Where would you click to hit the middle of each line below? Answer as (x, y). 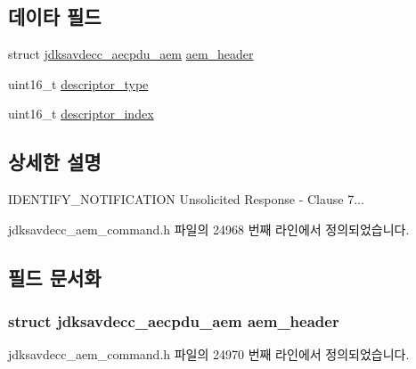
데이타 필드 (55, 16)
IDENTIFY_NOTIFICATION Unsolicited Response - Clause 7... (186, 199)
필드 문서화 (55, 277)
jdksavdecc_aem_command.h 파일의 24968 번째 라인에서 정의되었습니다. (209, 229)
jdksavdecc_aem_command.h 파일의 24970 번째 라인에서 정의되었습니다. (209, 354)
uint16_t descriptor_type (78, 83)
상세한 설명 (55, 162)
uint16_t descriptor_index (81, 114)
